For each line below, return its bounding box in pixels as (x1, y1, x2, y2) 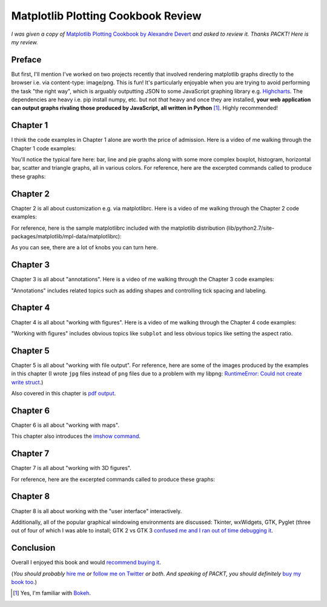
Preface (11, 55, 42, 65)
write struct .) (11, 378, 44, 386)
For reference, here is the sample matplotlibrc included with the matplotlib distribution (11, 224, 225, 232)
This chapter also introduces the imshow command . (11, 432, 141, 440)
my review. (11, 38, 39, 45)
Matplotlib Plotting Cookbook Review (11, 9, 202, 22)
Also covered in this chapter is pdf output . (11, 390, 116, 397)
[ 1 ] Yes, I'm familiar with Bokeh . (13, 589, 91, 597)
